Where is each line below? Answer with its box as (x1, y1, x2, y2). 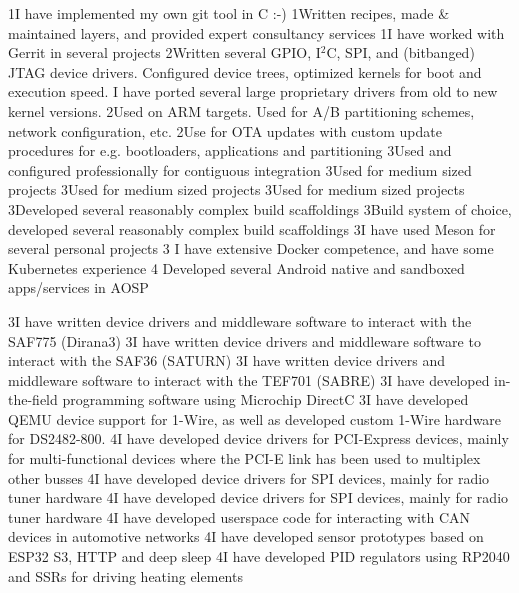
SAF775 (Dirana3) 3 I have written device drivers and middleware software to (8, 330, 481, 351)
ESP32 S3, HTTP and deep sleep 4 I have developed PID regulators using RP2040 (8, 546, 510, 567)
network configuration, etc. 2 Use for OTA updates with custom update (8, 120, 442, 141)
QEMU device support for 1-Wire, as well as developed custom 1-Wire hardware (8, 408, 502, 429)
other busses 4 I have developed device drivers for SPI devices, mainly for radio (8, 467, 490, 488)
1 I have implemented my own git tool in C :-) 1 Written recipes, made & (8, 3, 450, 23)
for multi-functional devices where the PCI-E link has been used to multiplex (8, 448, 481, 469)
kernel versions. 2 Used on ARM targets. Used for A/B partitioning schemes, (8, 100, 475, 121)
